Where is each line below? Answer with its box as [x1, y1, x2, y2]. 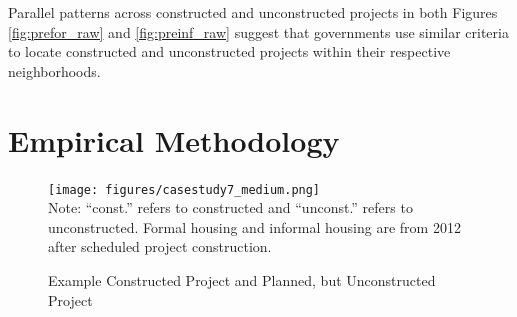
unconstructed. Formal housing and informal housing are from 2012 [48, 216, 461, 237]
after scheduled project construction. [48, 236, 272, 257]
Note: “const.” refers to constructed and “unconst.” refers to [48, 197, 413, 218]
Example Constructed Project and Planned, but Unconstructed [48, 269, 436, 290]
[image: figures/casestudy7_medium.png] [48, 182, 321, 197]
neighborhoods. [8, 60, 101, 81]
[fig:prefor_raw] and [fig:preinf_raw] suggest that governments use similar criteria [8, 21, 509, 42]
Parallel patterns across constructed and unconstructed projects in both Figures [8, 2, 498, 22]
